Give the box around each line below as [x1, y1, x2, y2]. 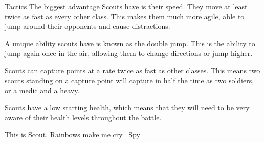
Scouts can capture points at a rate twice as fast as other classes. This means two [5, 65, 260, 75]
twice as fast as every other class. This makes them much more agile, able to [5, 11, 245, 21]
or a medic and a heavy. [5, 85, 80, 96]
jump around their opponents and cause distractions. [5, 21, 170, 32]
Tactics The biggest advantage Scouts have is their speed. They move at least [5, 1, 248, 11]
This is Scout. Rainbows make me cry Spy [5, 129, 140, 139]
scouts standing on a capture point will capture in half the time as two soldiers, [5, 75, 254, 85]
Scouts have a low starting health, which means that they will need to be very [5, 102, 250, 112]
